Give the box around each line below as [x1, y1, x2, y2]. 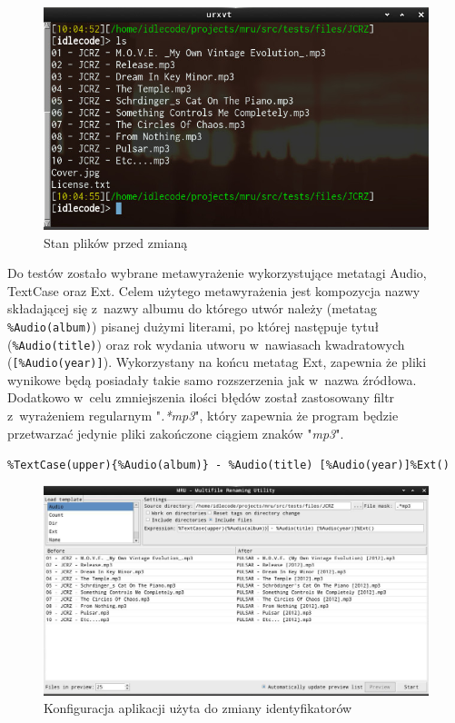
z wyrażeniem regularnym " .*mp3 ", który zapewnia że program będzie [7, 406, 399, 425]
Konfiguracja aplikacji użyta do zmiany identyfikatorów [44, 698, 352, 718]
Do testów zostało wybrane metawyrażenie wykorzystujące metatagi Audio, [7, 263, 427, 282]
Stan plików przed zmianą [44, 233, 188, 252]
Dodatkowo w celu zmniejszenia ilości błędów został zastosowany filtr [7, 388, 395, 407]
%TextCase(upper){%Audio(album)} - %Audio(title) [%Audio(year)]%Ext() [7, 459, 450, 472]
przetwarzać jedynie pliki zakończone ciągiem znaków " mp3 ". [7, 423, 344, 442]
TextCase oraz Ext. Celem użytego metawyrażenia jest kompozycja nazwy [7, 281, 420, 300]
